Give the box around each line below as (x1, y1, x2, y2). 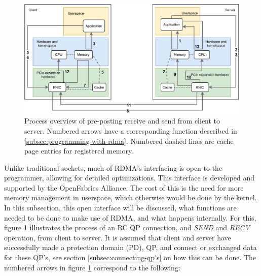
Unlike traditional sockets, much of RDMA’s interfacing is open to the (4, 162, 222, 173)
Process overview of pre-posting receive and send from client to (24, 115, 220, 126)
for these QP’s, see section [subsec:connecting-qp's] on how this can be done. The (4, 252, 256, 263)
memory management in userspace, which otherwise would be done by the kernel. (4, 192, 257, 203)
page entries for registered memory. (24, 145, 133, 156)
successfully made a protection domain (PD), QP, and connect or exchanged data (4, 242, 257, 253)
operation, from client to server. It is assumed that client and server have (4, 232, 231, 242)
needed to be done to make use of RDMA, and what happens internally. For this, (4, 212, 256, 223)
